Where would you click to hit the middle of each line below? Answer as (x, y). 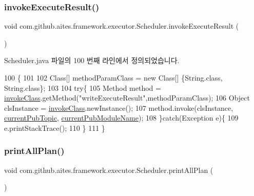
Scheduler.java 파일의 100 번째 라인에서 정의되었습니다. (92, 60)
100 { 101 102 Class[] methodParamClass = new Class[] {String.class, (113, 77)
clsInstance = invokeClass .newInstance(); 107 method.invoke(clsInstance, (119, 107)
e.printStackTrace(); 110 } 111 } (55, 128)
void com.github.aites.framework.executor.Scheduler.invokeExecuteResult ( (122, 26)
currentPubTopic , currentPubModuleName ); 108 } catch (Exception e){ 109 (121, 118)
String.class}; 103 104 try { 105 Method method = (83, 87)
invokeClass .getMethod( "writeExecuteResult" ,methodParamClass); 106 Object (127, 98)
